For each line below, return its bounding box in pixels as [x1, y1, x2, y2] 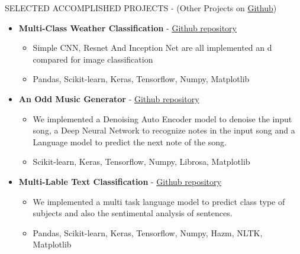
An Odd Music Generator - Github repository [18, 92, 199, 105]
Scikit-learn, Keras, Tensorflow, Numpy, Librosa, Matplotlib [33, 155, 250, 168]
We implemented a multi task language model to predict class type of [33, 195, 285, 207]
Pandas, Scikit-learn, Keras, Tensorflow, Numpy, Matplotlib [33, 73, 250, 85]
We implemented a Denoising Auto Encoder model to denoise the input [33, 112, 292, 125]
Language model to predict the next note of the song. [33, 135, 227, 148]
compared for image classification [33, 53, 153, 65]
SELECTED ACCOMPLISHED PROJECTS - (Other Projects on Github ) [5, 2, 277, 14]
